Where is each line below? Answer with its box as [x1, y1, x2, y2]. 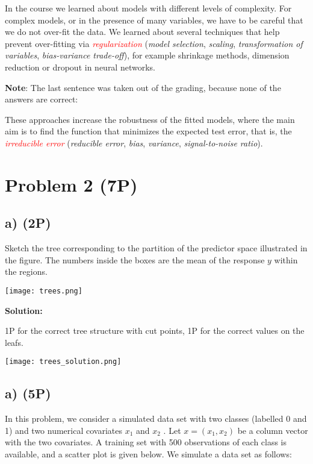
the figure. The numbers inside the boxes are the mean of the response [5, 253, 265, 266]
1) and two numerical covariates [5, 424, 122, 436]
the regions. [5, 265, 48, 278]
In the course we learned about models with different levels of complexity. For [5, 2, 292, 14]
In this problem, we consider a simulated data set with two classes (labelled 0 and [5, 412, 307, 425]
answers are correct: [5, 93, 78, 105]
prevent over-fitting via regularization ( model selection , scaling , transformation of [5, 37, 303, 49]
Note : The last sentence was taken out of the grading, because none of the [5, 81, 281, 93]
